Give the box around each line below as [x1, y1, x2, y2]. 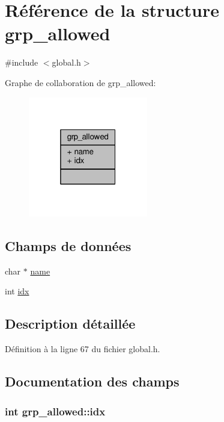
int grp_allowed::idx [5, 403, 106, 418]
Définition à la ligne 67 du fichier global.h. [5, 343, 160, 355]
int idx [5, 285, 29, 297]
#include [5, 56, 38, 69]
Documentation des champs [5, 372, 180, 391]
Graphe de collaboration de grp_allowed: [5, 76, 156, 88]
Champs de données [5, 237, 132, 255]
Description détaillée [5, 314, 136, 333]
